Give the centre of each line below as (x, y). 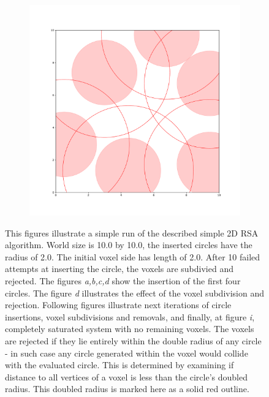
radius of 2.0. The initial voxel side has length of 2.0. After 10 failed (133, 256)
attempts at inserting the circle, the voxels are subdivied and (119, 269)
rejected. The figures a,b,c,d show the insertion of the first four (123, 280)
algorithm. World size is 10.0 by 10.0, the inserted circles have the (129, 245)
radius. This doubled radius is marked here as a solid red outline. (127, 389)
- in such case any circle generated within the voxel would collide (127, 353)
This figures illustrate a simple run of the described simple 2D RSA (132, 233)
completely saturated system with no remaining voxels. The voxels (130, 329)
